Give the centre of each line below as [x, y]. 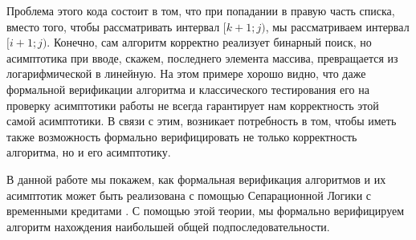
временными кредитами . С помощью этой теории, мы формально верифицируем [206, 211]
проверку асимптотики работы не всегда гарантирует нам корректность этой [193, 105]
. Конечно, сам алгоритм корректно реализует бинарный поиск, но [209, 42]
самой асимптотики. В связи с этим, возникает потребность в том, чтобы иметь [202, 121]
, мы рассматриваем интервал [337, 26]
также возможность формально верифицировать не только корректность [182, 136]
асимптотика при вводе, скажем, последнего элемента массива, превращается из [202, 57]
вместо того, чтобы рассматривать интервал [113, 26]
